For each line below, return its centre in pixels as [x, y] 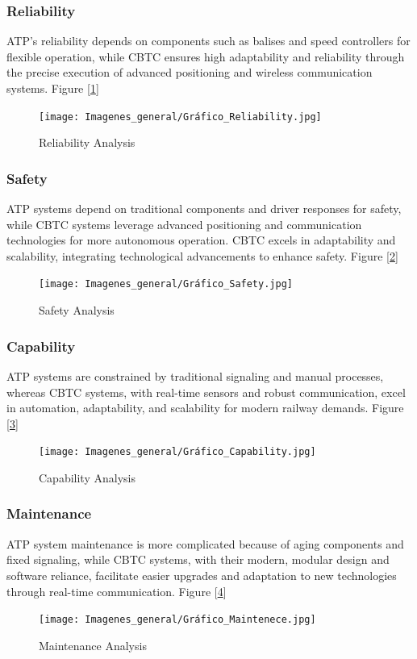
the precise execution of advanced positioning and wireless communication [190, 72]
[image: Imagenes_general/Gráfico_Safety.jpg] [166, 284]
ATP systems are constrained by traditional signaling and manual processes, [195, 375]
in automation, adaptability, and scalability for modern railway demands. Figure [205, 408]
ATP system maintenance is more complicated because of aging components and [205, 543]
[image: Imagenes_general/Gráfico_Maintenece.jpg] [177, 620]
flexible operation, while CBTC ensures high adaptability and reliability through [206, 56]
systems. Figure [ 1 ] [53, 88]
